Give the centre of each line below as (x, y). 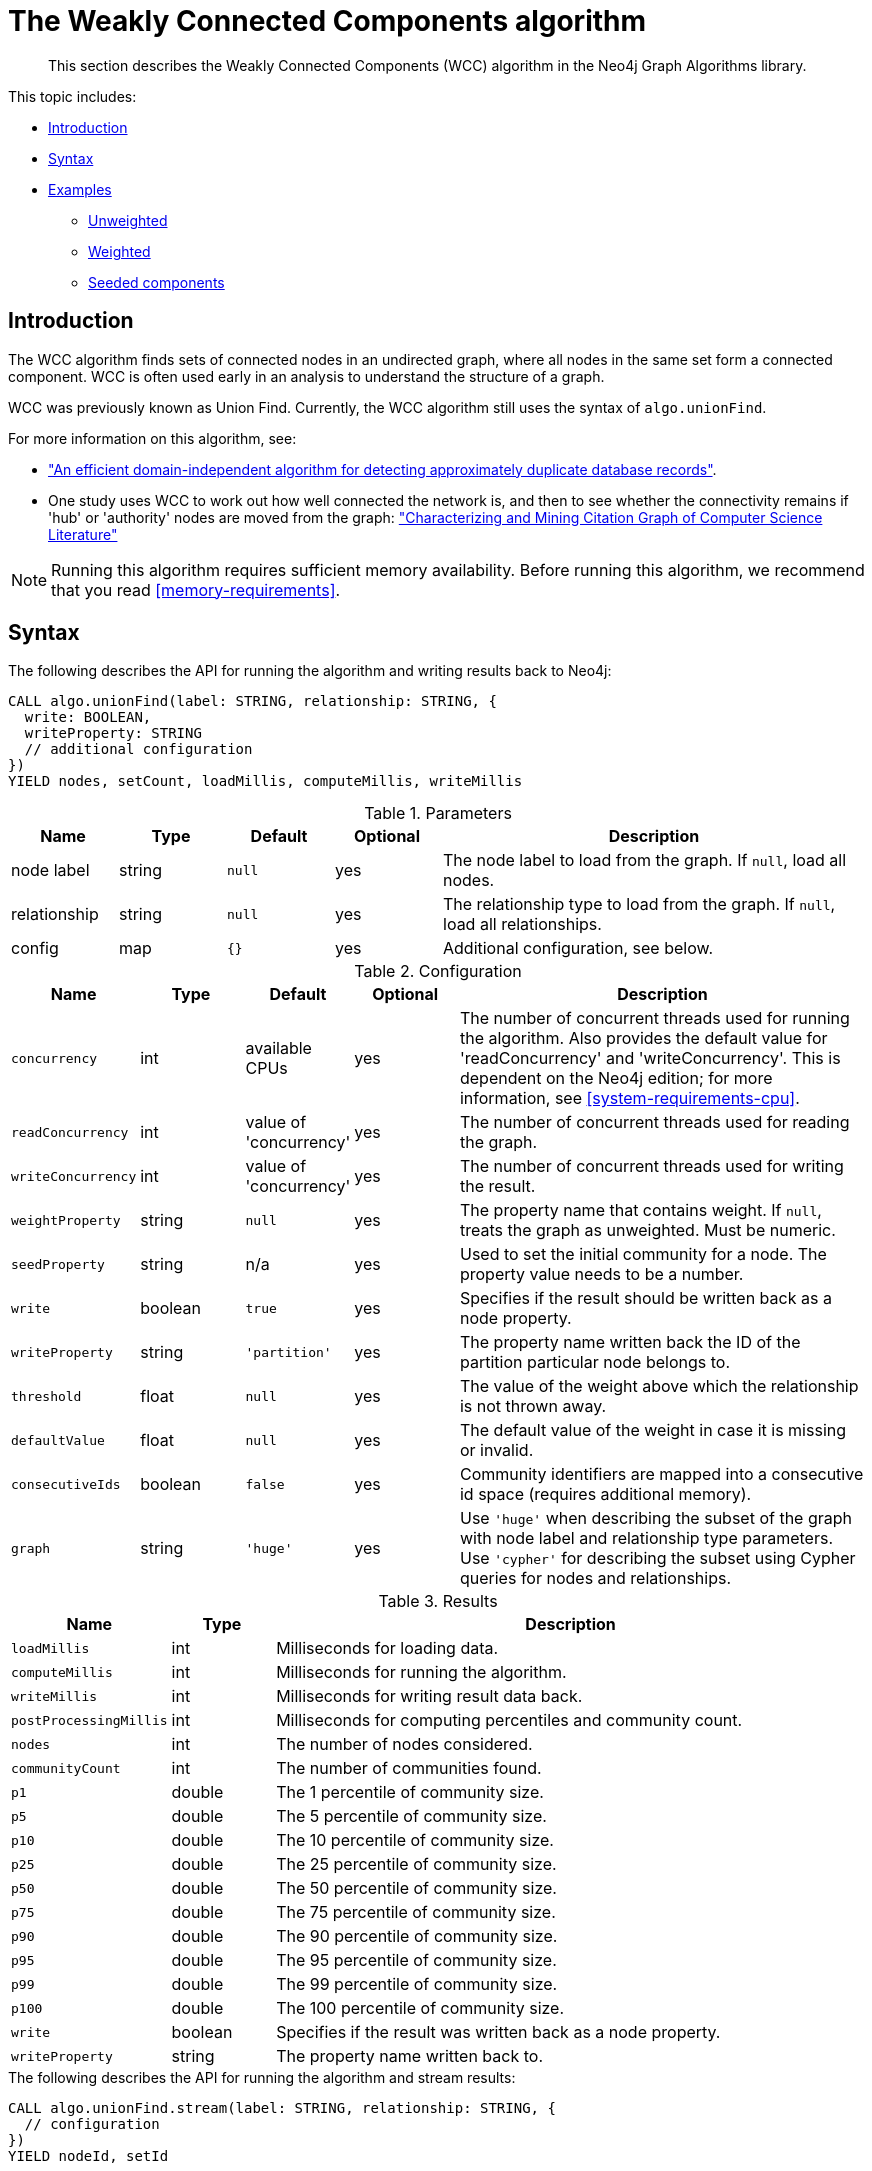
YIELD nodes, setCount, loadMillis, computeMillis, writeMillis (265, 781)
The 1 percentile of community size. (410, 1792)
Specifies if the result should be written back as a (645, 1298)
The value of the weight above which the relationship (659, 1386)
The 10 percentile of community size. (415, 1840)
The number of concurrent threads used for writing (651, 1166)
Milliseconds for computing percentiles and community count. (509, 1720)
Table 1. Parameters (438, 813)
